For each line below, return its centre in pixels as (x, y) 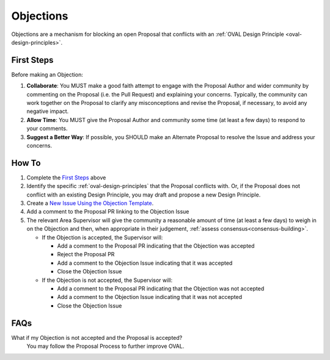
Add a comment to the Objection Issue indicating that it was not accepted (150, 297)
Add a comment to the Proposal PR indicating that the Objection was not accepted (161, 288)
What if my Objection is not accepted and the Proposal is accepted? (97, 337)
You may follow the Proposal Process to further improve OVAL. (105, 346)
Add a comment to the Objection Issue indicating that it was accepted (145, 263)
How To (26, 163)
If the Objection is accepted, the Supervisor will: (102, 237)
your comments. (47, 129)
